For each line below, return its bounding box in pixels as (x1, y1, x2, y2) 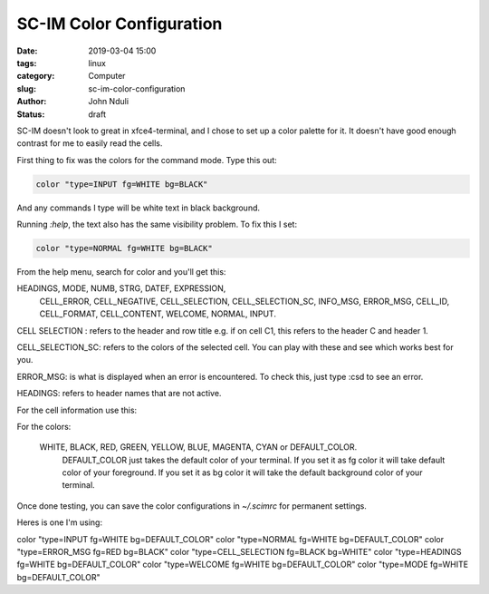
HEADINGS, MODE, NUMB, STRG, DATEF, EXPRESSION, (16, 283, 226, 294)
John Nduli (88, 96, 129, 107)
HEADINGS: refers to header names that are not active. (16, 388, 222, 399)
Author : (16, 96, 47, 107)
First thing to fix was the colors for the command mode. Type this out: (16, 154, 278, 165)
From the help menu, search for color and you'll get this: (16, 267, 226, 277)
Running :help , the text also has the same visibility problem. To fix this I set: (16, 219, 298, 230)
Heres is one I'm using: (16, 517, 103, 528)
